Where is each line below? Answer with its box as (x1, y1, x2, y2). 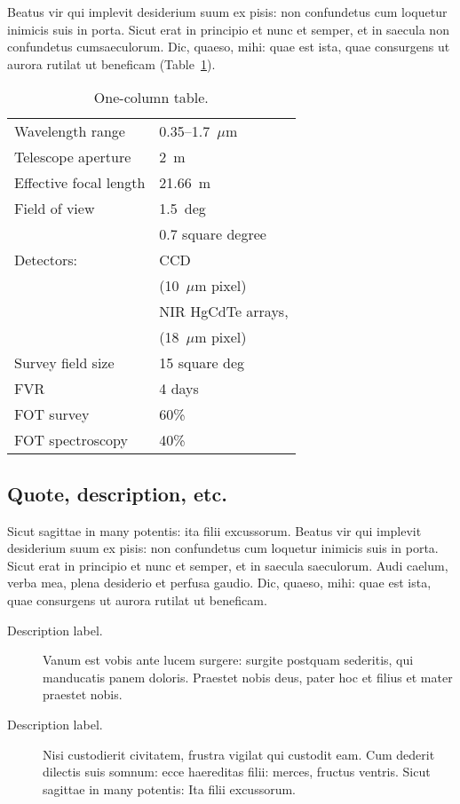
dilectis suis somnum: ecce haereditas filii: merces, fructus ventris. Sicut (43, 762, 431, 781)
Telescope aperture (14, 146, 131, 168)
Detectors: (14, 249, 78, 271)
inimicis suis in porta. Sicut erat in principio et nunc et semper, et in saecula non (7, 20, 449, 38)
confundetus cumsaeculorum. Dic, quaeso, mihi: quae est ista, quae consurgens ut (7, 37, 450, 56)
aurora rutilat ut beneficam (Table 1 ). (7, 54, 216, 73)
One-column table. (93, 87, 209, 108)
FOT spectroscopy (14, 430, 128, 451)
